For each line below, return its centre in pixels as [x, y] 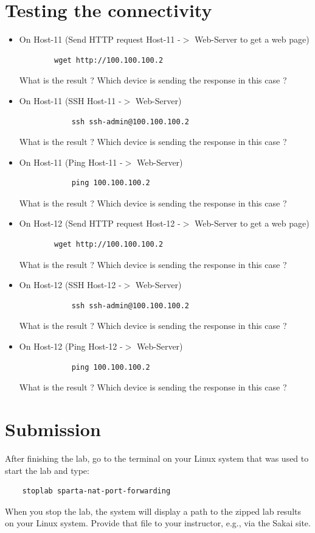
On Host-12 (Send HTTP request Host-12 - [100, 223]
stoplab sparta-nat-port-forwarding [96, 491]
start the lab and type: [47, 470]
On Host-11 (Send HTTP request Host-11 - [100, 39]
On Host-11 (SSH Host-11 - [70, 100]
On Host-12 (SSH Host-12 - [70, 285]
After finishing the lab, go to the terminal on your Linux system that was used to [157, 458]
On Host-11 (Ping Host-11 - [71, 162]
